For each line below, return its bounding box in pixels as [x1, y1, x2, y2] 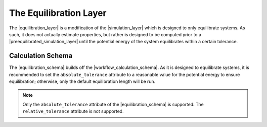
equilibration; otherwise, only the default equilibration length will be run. [9, 78, 156, 84]
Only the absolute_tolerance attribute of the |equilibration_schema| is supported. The [22, 101, 204, 107]
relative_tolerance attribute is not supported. [22, 108, 124, 114]
